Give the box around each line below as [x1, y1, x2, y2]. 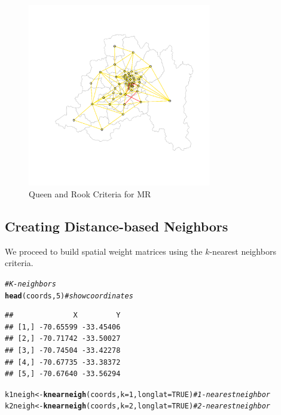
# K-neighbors [5, 279, 56, 288]
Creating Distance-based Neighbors [5, 216, 228, 235]
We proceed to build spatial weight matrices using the [5, 245, 203, 257]
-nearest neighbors [209, 245, 276, 257]
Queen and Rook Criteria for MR [29, 187, 151, 200]
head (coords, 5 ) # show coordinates [5, 291, 133, 300]
